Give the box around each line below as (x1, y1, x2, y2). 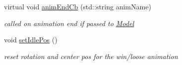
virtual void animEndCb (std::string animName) (4, 1, 151, 11)
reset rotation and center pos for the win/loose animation (4, 51, 178, 61)
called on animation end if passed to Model (4, 18, 134, 28)
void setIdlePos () (4, 34, 58, 45)
